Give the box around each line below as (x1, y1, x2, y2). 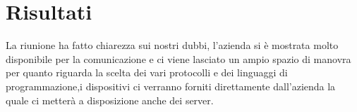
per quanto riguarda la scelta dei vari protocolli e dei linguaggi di (6, 65, 288, 80)
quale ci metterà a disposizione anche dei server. (6, 92, 214, 107)
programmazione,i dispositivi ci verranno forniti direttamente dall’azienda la (6, 78, 336, 93)
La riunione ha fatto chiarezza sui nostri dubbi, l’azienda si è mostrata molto (6, 38, 339, 52)
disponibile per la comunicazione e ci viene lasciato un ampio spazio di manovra (6, 51, 351, 66)
